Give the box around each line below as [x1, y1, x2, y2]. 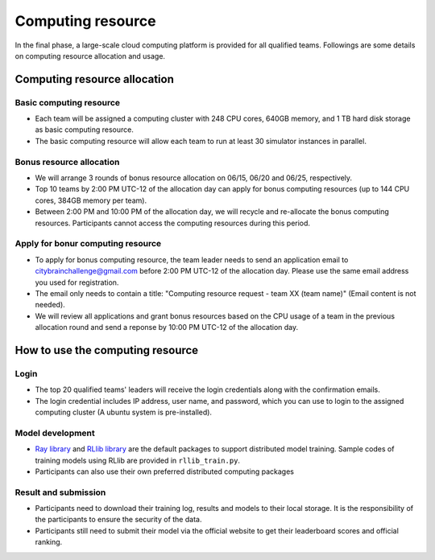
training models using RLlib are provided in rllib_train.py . [35, 455, 241, 465]
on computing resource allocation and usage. [14, 51, 165, 60]
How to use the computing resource [14, 343, 199, 357]
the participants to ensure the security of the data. [35, 515, 202, 525]
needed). [35, 300, 66, 310]
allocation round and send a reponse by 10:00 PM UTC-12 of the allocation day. [35, 323, 299, 332]
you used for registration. [35, 278, 119, 287]
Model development [14, 427, 96, 439]
